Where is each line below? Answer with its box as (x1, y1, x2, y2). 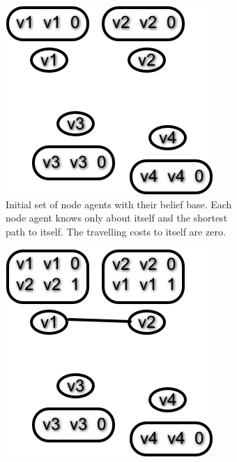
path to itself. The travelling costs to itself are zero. (6, 224, 226, 238)
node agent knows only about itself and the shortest (6, 210, 228, 225)
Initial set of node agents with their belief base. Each (6, 196, 232, 211)
